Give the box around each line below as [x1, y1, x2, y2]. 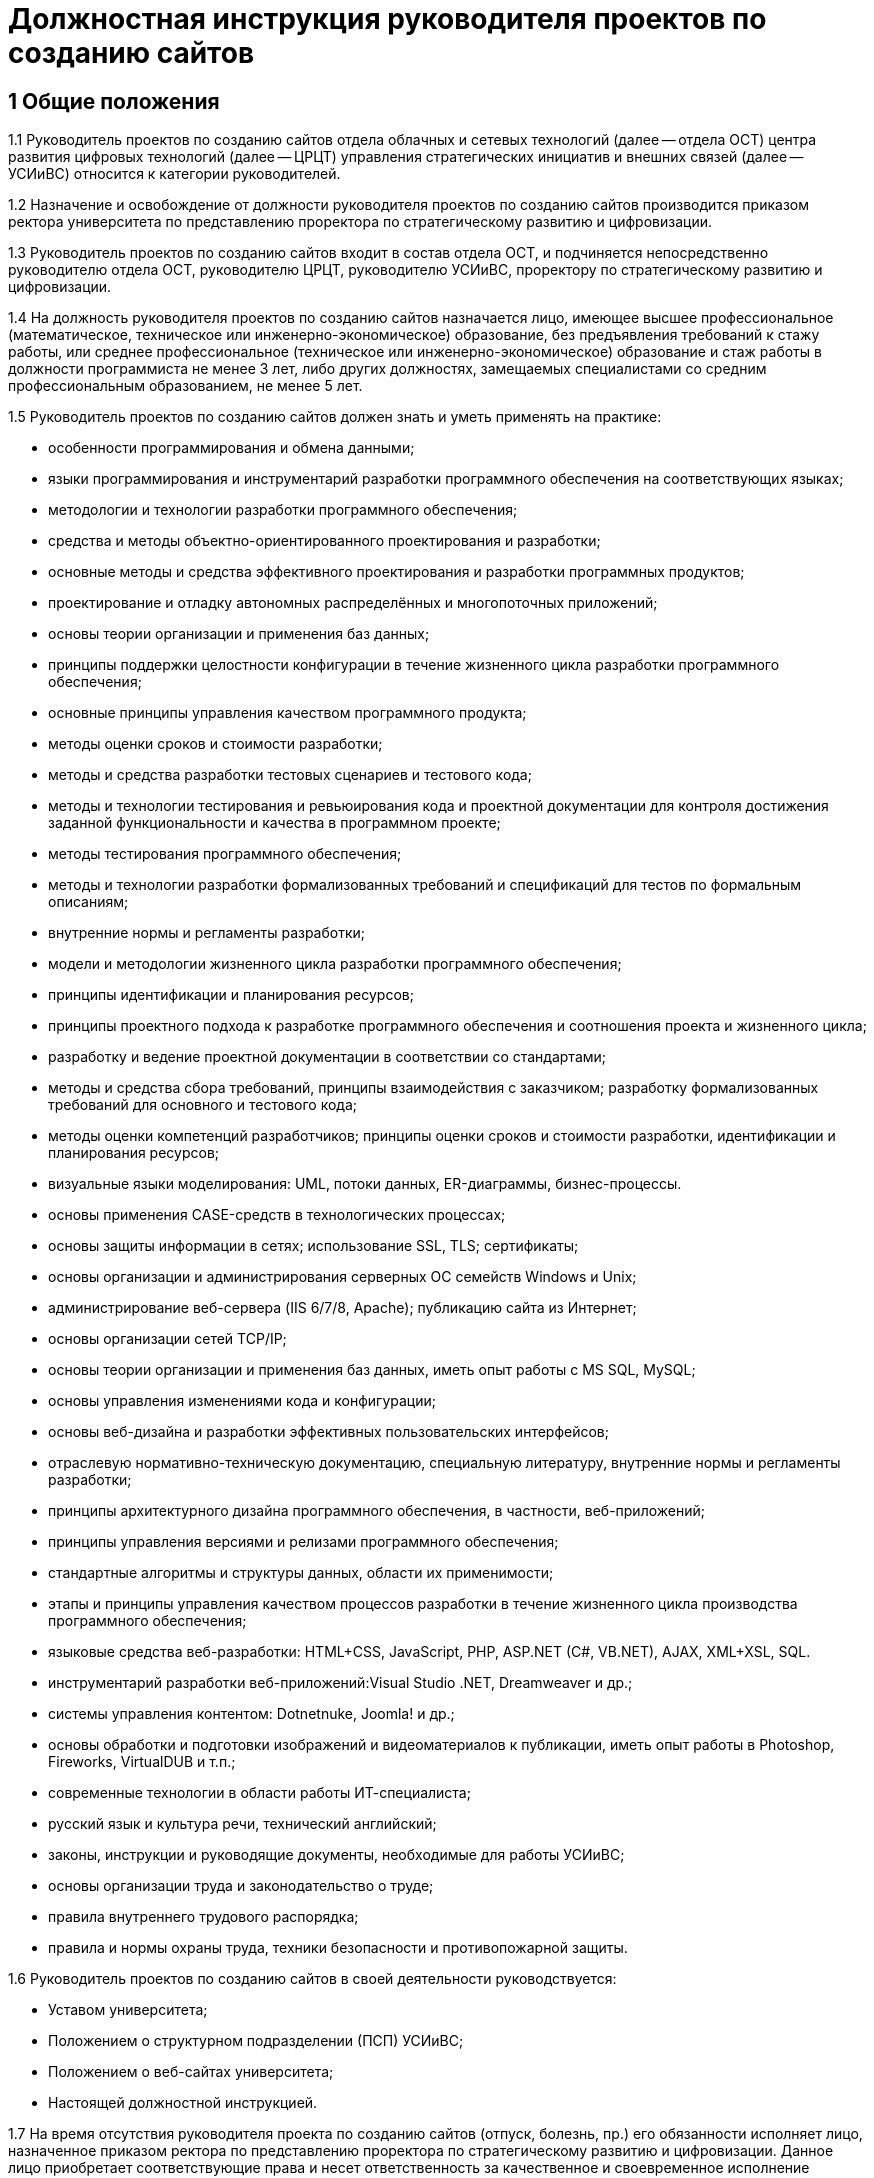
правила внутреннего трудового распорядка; [48, 1908, 359, 1926]
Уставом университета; [48, 2001, 208, 2019]
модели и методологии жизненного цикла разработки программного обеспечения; [48, 955, 622, 973]
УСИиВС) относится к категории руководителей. [8, 165, 341, 183]
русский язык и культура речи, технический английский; [48, 1815, 437, 1833]
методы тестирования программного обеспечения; [48, 845, 402, 863]
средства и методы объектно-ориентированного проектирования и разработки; [48, 532, 601, 550]
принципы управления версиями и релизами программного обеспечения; [48, 1533, 559, 1551]
